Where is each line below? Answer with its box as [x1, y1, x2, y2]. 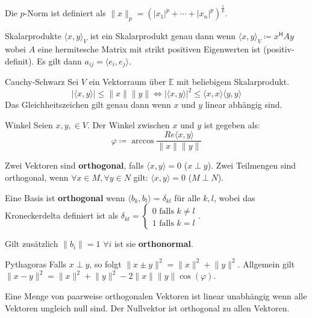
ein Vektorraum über [89, 75, 166, 87]
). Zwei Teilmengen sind [207, 159, 296, 172]
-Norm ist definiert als [24, 7, 106, 19]
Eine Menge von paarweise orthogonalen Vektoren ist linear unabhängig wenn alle [5, 289, 307, 302]
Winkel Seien [5, 118, 53, 131]
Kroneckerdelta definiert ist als [5, 209, 119, 222]
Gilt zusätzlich [5, 237, 58, 250]
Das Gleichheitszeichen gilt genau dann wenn [5, 98, 171, 111]
